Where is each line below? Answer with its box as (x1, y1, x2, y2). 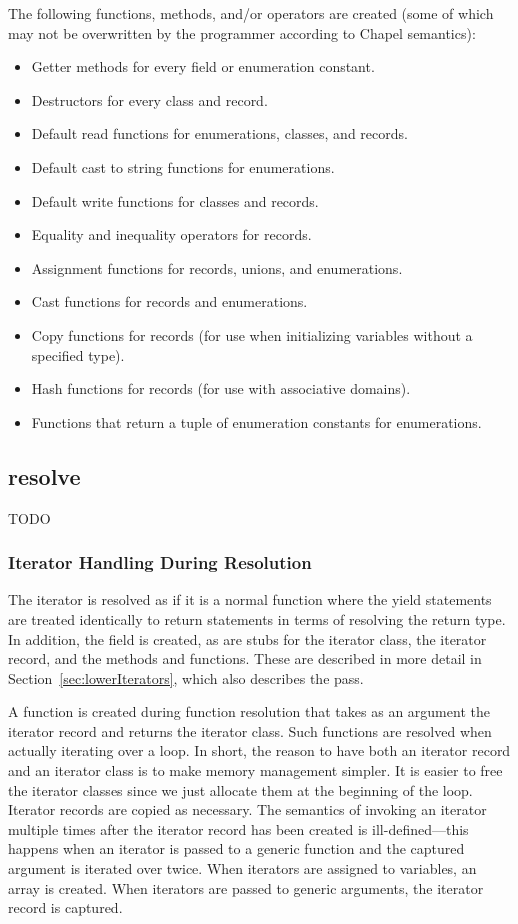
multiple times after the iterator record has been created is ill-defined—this (8, 818, 469, 839)
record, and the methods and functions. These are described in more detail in (8, 648, 482, 669)
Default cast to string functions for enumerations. (31, 156, 335, 177)
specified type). (31, 344, 125, 365)
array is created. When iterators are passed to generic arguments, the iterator (8, 877, 484, 898)
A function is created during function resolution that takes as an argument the (8, 701, 490, 722)
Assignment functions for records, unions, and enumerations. (31, 257, 403, 278)
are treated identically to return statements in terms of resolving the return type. (8, 608, 506, 629)
